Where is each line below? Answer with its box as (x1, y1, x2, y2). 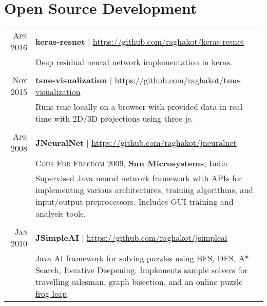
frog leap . (35, 288, 69, 300)
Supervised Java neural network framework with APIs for (35, 172, 242, 184)
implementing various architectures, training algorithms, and (35, 184, 254, 196)
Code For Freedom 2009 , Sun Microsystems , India (35, 157, 227, 169)
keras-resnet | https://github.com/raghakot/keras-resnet (35, 35, 244, 47)
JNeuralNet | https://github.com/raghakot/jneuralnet (35, 136, 237, 148)
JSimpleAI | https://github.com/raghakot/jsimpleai (35, 231, 227, 243)
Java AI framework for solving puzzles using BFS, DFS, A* (35, 252, 249, 264)
